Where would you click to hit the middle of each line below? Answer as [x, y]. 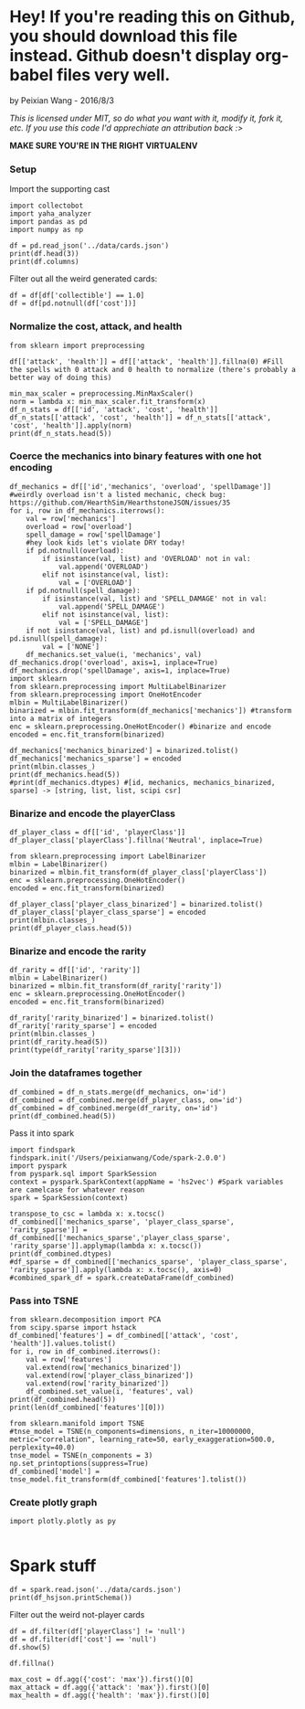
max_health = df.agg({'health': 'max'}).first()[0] [110, 1696]
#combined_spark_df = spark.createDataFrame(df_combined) [122, 1278]
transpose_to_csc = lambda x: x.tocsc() [88, 1214]
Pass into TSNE [44, 1300]
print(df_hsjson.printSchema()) [71, 1598]
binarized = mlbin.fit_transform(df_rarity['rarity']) [116, 986]
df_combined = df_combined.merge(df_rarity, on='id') [114, 1108]
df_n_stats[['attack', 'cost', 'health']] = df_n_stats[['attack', [141, 418]
